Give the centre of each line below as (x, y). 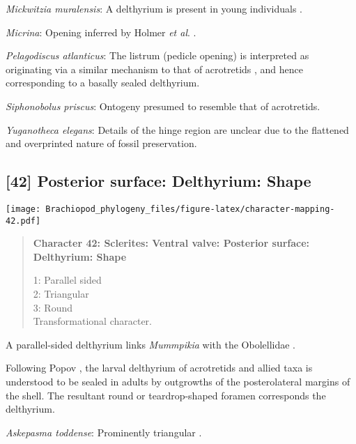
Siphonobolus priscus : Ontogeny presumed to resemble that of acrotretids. (163, 106)
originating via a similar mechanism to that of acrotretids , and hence (154, 69)
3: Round (53, 307)
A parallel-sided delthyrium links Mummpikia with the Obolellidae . (151, 344)
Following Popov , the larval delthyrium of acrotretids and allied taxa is (159, 368)
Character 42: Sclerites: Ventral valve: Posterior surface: (171, 243)
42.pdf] (23, 221)
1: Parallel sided (67, 280)
